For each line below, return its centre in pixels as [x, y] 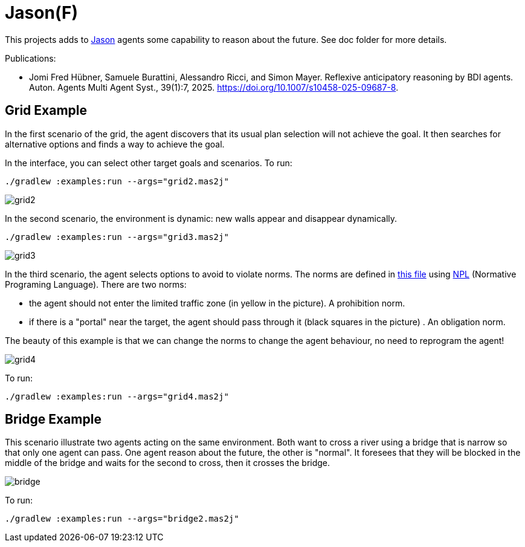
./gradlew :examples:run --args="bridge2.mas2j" [122, 519]
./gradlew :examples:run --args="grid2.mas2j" [117, 181]
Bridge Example [53, 419]
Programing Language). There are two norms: [96, 284]
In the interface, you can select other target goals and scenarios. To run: [149, 163]
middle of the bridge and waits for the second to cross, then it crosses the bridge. [168, 463]
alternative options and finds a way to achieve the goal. [115, 144]
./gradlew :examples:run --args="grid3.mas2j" [117, 237]
